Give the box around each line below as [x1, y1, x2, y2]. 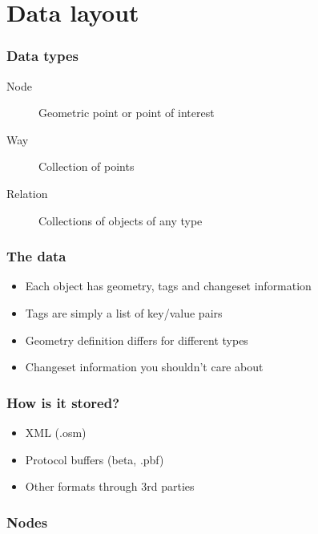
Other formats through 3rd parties [25, 478, 195, 495]
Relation [6, 184, 48, 201]
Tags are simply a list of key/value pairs [25, 304, 223, 321]
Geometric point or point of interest [38, 104, 215, 121]
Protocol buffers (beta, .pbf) [25, 451, 164, 467]
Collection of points [38, 158, 135, 175]
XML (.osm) [25, 423, 87, 440]
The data [6, 246, 66, 266]
